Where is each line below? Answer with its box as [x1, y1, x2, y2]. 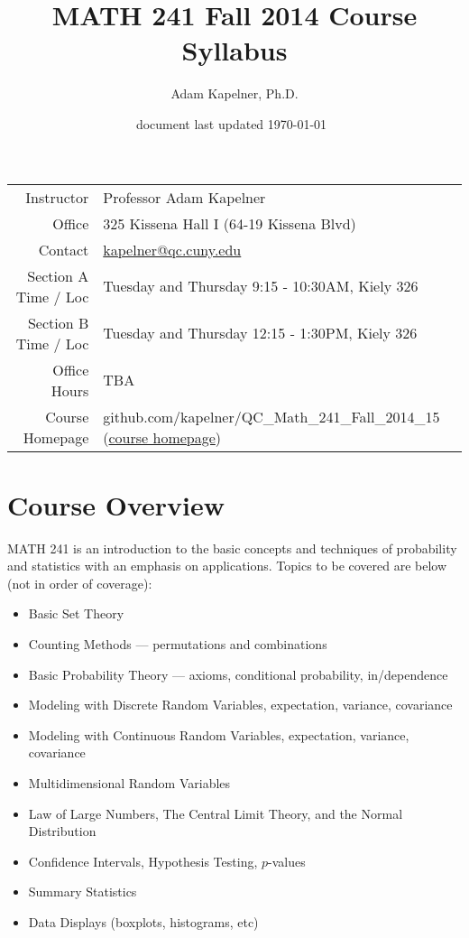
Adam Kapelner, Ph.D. [170, 84, 299, 103]
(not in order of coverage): [7, 573, 152, 592]
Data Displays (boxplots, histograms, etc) [28, 912, 259, 931]
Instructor [25, 186, 89, 208]
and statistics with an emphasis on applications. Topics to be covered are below [7, 556, 447, 575]
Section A [27, 265, 89, 286]
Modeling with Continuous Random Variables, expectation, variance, [28, 725, 409, 744]
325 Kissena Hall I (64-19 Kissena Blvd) [103, 212, 356, 234]
